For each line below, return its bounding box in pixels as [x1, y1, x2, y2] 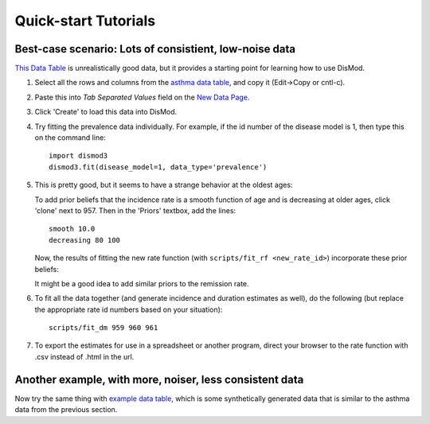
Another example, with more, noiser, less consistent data [14, 372, 304, 386]
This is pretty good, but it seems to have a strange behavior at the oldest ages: [34, 180, 293, 190]
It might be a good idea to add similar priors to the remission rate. [34, 278, 250, 288]
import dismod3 [49, 151, 108, 161]
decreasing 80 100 [49, 235, 121, 244]
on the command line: [34, 133, 107, 142]
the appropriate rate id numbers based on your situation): [34, 305, 223, 314]
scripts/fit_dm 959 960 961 [49, 323, 158, 333]
